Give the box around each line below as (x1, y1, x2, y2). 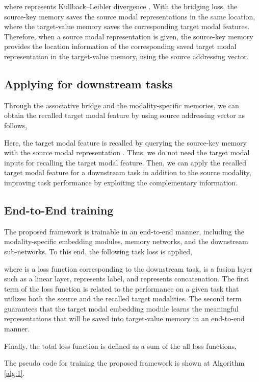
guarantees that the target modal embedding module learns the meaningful (4, 303, 239, 314)
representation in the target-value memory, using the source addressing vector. (4, 51, 249, 61)
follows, (4, 120, 28, 130)
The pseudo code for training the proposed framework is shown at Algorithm (4, 357, 245, 368)
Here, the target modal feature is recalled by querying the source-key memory (4, 137, 247, 148)
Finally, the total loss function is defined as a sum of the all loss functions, (4, 340, 237, 351)
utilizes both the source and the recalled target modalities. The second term (4, 293, 242, 304)
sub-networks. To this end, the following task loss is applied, (4, 246, 192, 256)
